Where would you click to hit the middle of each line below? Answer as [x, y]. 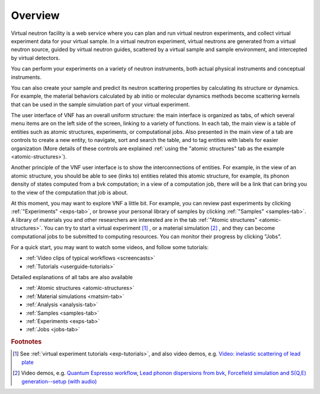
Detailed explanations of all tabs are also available [72, 277]
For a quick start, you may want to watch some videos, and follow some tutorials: [110, 247]
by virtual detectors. [36, 58]
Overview [35, 15]
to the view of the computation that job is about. [70, 192]
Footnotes [26, 342]
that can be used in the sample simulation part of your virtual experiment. [100, 104]
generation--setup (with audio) [59, 381]
